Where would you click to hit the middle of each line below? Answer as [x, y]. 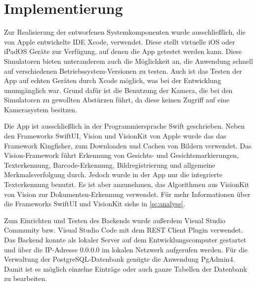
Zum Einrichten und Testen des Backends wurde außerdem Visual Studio [115, 220]
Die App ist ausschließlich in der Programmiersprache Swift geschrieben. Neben [125, 126]
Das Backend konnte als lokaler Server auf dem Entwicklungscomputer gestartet [125, 239]
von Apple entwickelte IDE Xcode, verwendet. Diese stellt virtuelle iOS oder [120, 41]
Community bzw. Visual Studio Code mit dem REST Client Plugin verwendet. [124, 230]
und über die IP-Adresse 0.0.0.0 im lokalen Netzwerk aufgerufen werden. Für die [126, 249]
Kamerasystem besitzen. [41, 109]
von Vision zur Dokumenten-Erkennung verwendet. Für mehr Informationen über [127, 194]
